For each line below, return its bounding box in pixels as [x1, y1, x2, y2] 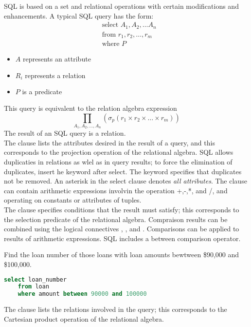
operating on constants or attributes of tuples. [4, 195, 142, 205]
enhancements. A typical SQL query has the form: [4, 10, 154, 20]
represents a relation [25, 70, 86, 80]
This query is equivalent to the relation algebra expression [4, 102, 177, 113]
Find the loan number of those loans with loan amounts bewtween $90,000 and [4, 249, 239, 260]
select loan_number [4, 276, 67, 283]
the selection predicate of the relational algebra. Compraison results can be [4, 214, 228, 224]
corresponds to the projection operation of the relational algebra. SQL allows [4, 147, 233, 157]
